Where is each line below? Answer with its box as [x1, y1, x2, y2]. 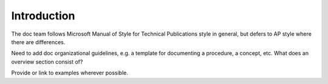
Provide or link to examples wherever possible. [11, 69, 129, 77]
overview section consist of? [11, 58, 83, 65]
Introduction [11, 9, 75, 22]
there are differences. [11, 38, 66, 45]
